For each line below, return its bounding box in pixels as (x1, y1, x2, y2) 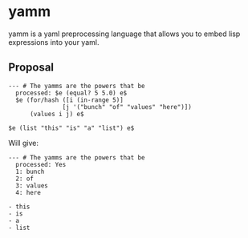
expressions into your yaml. (8, 37, 100, 46)
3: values (15, 181, 48, 190)
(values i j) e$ (29, 110, 84, 118)
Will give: (8, 138, 39, 147)
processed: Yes (15, 160, 67, 168)
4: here (15, 188, 42, 196)
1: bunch (15, 167, 45, 175)
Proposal (8, 61, 55, 75)
